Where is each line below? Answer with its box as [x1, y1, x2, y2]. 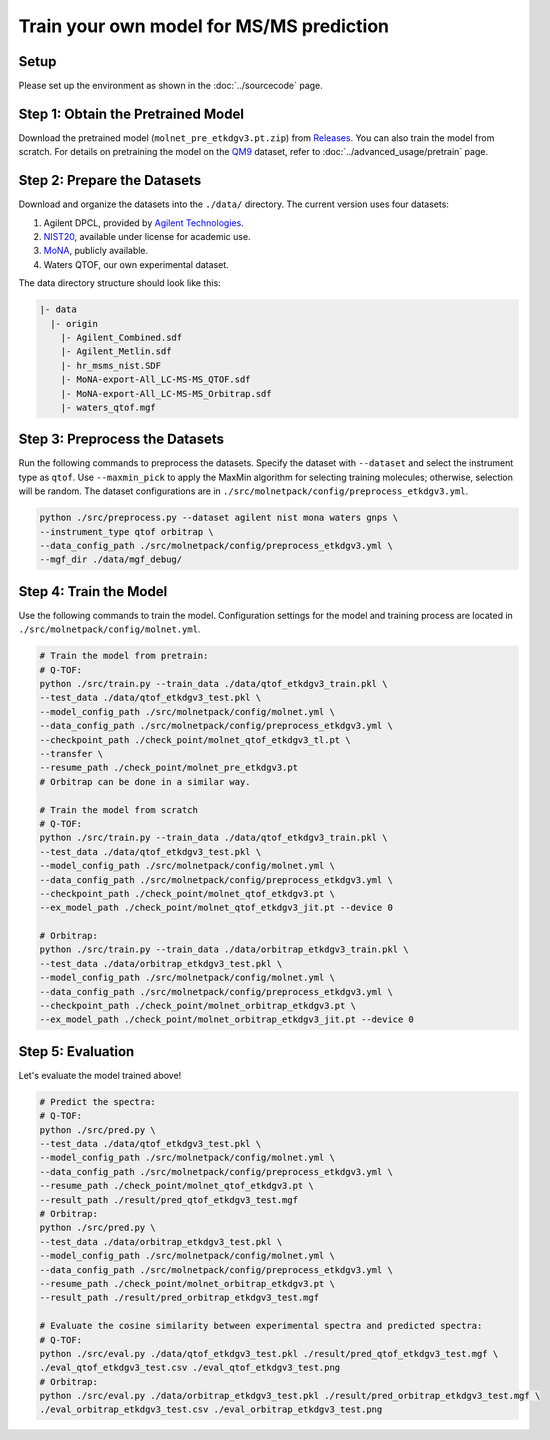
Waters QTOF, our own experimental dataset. [43, 258, 229, 270]
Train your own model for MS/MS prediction [18, 15, 390, 37]
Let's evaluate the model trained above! [18, 1069, 182, 1081]
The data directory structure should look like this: [18, 277, 222, 289]
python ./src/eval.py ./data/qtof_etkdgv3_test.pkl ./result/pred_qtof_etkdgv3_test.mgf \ [39, 1348, 499, 1359]
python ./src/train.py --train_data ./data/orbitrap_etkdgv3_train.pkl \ [39, 944, 409, 955]
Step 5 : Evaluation [18, 1043, 135, 1060]
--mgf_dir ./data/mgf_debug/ [39, 554, 183, 565]
